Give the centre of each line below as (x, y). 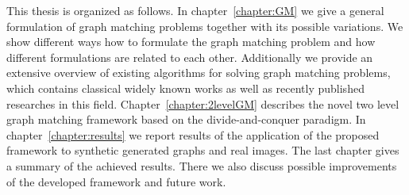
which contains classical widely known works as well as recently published (185, 88)
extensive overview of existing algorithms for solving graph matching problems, (199, 73)
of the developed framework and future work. (116, 181)
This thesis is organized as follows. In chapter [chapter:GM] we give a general (195, 10)
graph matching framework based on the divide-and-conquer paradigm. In (186, 119)
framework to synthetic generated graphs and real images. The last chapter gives (203, 150)
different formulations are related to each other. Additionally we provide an (190, 57)
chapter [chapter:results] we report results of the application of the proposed (193, 134)
